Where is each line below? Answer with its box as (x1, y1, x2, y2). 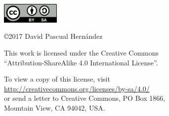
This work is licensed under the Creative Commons (4, 47, 159, 58)
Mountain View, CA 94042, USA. (4, 102, 105, 113)
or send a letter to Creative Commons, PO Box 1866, (4, 93, 166, 103)
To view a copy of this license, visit (4, 74, 110, 84)
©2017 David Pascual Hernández (4, 31, 103, 41)
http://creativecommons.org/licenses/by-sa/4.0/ (4, 83, 150, 93)
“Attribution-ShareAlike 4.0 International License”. (4, 57, 158, 67)
